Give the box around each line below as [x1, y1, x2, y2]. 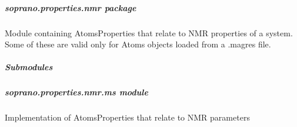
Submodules [5, 61, 53, 73]
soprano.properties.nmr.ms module [5, 86, 148, 98]
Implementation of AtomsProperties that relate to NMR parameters [5, 111, 250, 123]
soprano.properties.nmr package [5, 1, 136, 13]
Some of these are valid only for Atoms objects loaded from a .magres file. [5, 38, 271, 50]
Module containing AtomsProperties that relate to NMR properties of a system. [5, 26, 293, 39]
